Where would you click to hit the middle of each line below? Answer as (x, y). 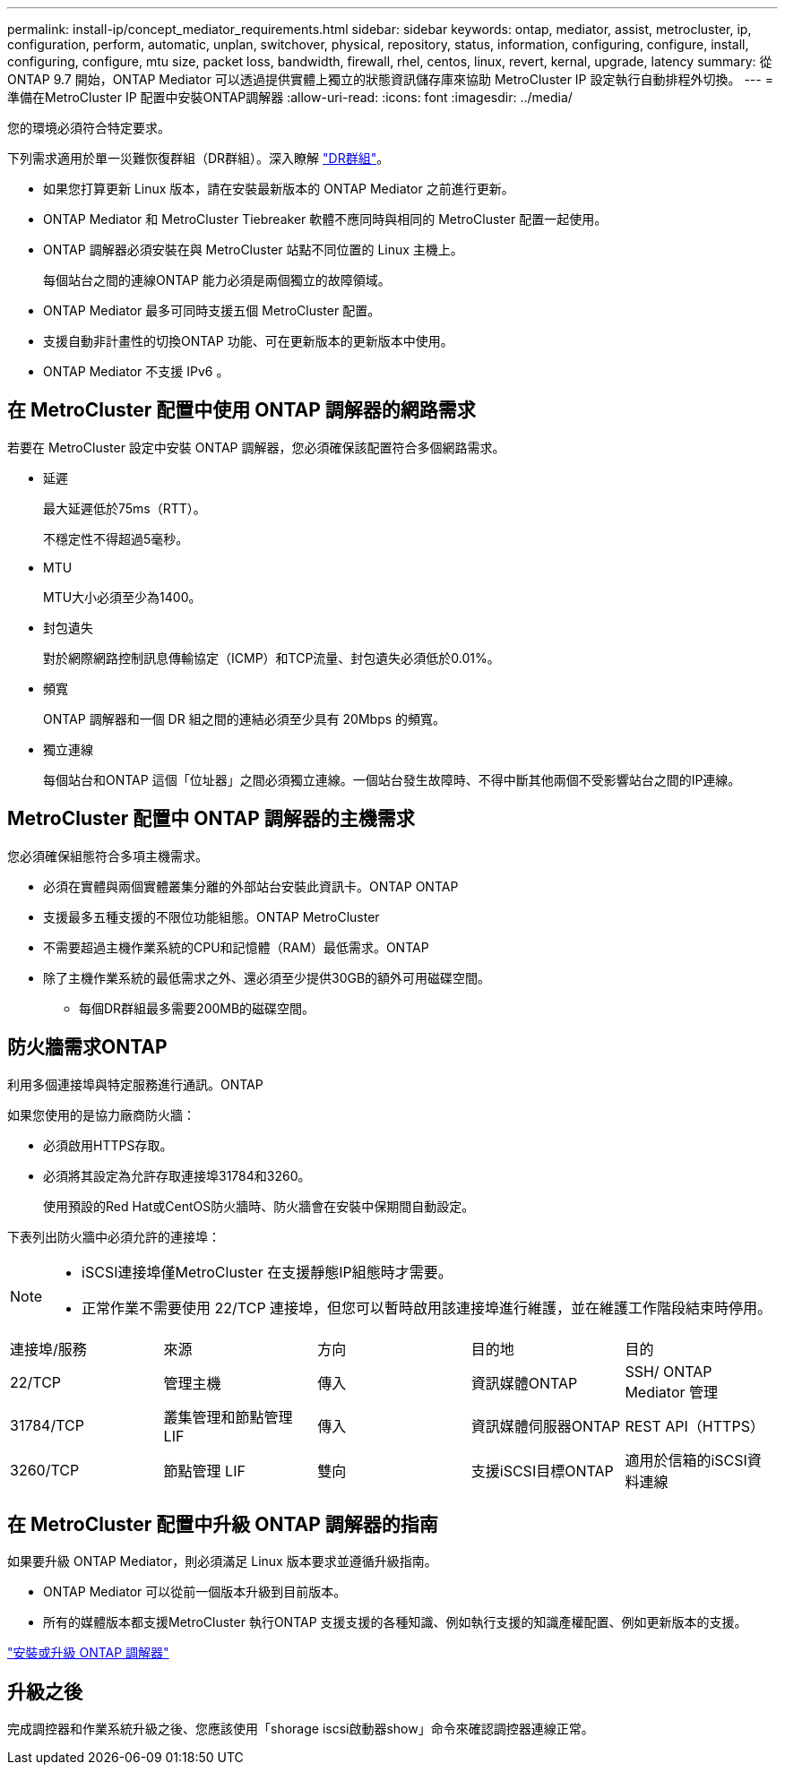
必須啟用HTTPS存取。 (108, 1145)
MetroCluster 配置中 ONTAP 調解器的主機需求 (211, 819)
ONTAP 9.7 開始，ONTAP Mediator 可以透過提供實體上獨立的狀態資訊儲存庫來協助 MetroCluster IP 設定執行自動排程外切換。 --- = (390, 79)
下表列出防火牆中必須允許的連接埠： (114, 1236)
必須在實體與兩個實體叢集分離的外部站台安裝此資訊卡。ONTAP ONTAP (251, 886)
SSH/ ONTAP (669, 1371)
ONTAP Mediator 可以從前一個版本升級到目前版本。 (195, 1592)
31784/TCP (47, 1425)
